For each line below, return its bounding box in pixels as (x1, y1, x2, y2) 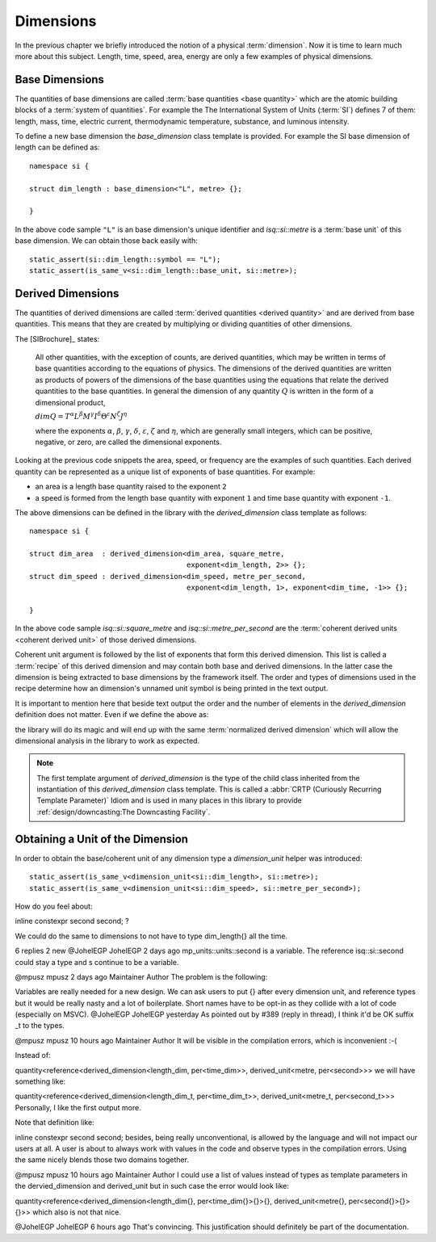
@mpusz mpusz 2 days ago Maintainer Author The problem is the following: (15, 971, 268, 981)
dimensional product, (35, 397, 106, 407)
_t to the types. (15, 1021, 65, 1030)
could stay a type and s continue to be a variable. (15, 957, 179, 967)
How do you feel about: (15, 901, 93, 911)
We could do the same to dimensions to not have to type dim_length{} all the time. (15, 931, 288, 941)
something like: (15, 1076, 66, 1086)
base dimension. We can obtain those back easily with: (15, 236, 198, 245)
